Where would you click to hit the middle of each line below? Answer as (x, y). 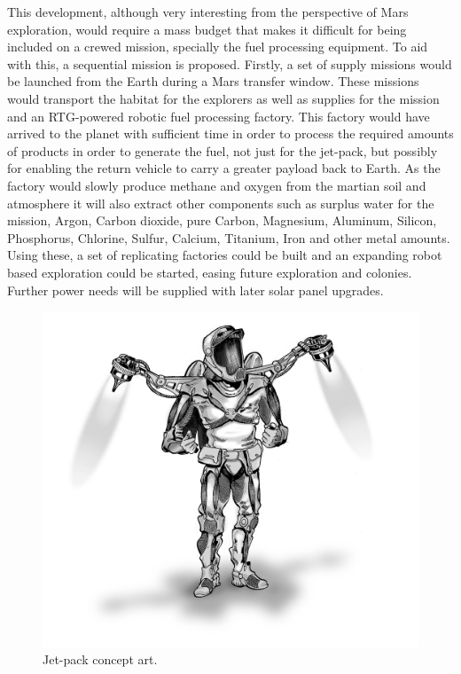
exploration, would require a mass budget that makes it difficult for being (207, 29)
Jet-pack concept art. (100, 659)
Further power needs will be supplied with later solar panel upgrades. (195, 290)
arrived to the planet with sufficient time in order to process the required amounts (230, 133)
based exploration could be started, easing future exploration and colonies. (210, 272)
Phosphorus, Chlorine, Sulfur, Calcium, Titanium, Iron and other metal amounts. (229, 237)
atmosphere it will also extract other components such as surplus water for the (221, 203)
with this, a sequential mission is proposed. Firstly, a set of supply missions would (230, 63)
